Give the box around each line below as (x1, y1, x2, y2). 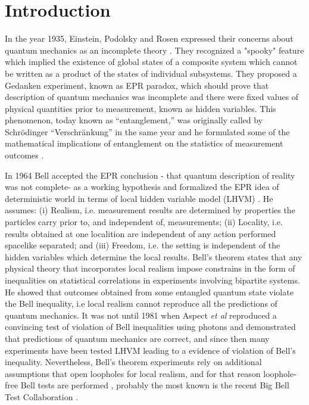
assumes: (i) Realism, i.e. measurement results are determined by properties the (5, 204, 295, 216)
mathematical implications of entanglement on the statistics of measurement (5, 137, 283, 149)
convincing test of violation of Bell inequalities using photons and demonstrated (5, 320, 296, 333)
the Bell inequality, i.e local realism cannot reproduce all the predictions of (5, 297, 277, 310)
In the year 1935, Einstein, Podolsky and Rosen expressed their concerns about (5, 32, 294, 45)
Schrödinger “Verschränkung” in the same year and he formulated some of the (5, 125, 290, 138)
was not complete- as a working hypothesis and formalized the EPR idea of (5, 180, 279, 193)
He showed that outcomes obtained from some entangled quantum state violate (5, 285, 294, 298)
